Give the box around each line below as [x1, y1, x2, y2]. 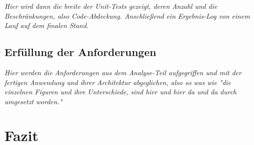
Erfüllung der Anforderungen [4, 44, 157, 59]
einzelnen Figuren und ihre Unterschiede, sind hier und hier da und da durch [4, 87, 237, 97]
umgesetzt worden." [4, 96, 63, 106]
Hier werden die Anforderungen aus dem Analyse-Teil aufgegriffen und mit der [4, 67, 242, 77]
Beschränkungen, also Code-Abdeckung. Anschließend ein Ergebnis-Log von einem [4, 10, 250, 21]
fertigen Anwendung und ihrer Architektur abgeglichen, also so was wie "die [4, 77, 231, 87]
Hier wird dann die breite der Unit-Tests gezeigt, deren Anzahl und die [4, 1, 218, 11]
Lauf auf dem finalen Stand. [4, 20, 89, 30]
